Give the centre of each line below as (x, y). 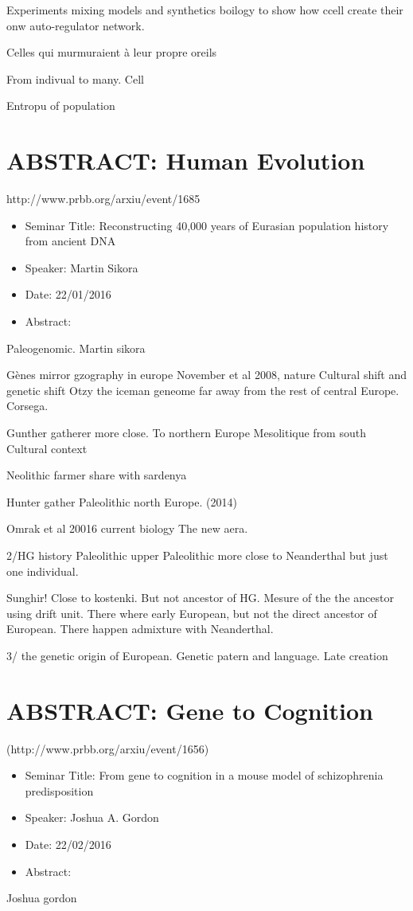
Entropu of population (61, 106)
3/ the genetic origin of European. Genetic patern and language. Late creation (197, 655)
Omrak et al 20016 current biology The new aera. (127, 528)
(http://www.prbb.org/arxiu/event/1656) (108, 748)
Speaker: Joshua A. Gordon (92, 817)
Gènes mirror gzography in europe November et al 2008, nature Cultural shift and (207, 375)
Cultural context (47, 448)
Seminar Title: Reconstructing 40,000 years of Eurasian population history (207, 225)
